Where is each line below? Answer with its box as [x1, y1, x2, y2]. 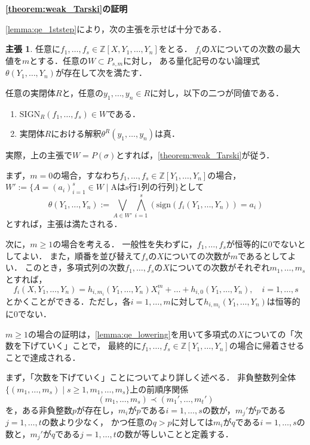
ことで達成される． [5, 351, 81, 363]
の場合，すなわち [53, 168, 120, 181]
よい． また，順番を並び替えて [22, 249, 142, 262]
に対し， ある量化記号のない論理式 [123, 54, 260, 66]
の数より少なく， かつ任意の [41, 416, 153, 428]
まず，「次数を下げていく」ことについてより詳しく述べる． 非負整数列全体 [5, 371, 296, 383]
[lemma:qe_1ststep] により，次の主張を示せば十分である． [5, 22, 226, 35]
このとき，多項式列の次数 [24, 261, 125, 274]
